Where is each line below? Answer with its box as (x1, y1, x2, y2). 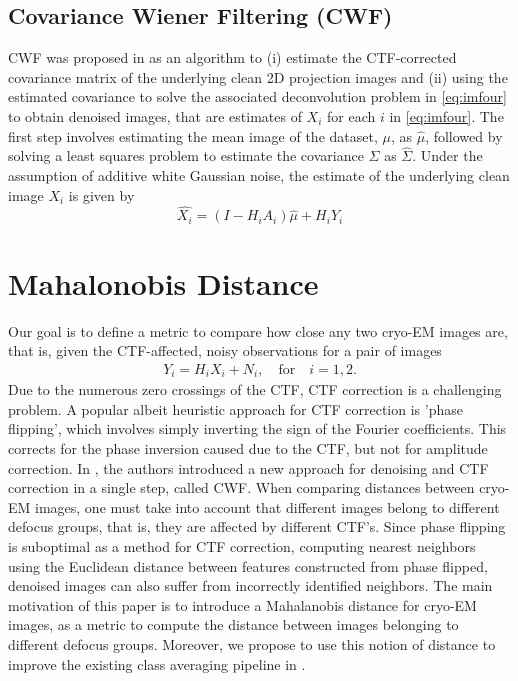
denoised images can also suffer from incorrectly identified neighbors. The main (8, 575, 493, 596)
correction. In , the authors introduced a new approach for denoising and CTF (8, 457, 489, 478)
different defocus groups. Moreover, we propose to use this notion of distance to (8, 633, 496, 654)
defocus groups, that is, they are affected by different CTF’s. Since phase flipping (8, 516, 506, 537)
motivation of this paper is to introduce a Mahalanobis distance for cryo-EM (8, 594, 477, 615)
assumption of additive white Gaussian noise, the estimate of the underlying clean (8, 164, 510, 185)
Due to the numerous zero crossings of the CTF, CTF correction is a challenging (8, 379, 502, 400)
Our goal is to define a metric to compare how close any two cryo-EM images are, (8, 320, 508, 341)
